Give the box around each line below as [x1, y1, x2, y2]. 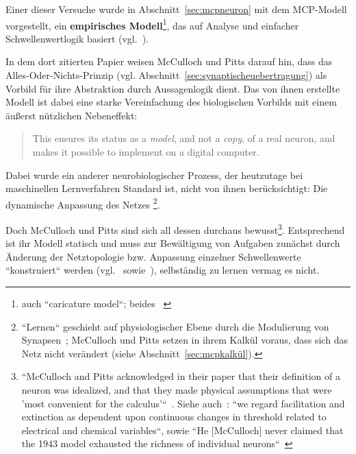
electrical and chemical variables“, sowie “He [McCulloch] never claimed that [21, 422, 344, 437]
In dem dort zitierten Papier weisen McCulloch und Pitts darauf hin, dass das [5, 54, 333, 69]
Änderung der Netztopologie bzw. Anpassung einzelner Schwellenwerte [5, 249, 301, 263]
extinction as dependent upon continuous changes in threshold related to [21, 409, 327, 424]
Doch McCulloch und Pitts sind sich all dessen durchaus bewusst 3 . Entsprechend [5, 221, 345, 237]
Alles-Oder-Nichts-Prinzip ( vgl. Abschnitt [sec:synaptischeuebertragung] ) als [5, 68, 327, 82]
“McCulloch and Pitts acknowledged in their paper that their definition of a [21, 369, 340, 383]
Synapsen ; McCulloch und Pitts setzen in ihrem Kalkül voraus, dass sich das [21, 333, 348, 347]
